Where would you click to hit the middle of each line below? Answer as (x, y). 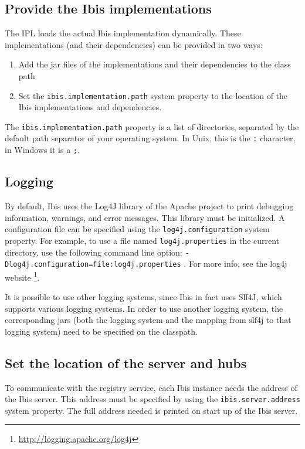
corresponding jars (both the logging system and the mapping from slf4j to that (148, 320)
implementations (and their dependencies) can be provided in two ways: (134, 44)
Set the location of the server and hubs (126, 363)
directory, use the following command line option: (94, 252)
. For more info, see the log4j (235, 263)
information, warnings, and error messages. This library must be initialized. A (145, 217)
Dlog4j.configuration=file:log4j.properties (93, 265)
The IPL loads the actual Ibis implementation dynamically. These (123, 33)
